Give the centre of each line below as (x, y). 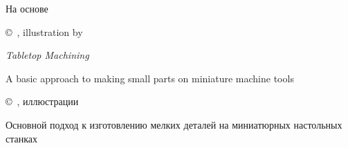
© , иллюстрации (42, 101)
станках (22, 138)
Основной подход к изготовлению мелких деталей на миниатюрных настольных (174, 124)
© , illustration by (44, 31)
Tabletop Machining (47, 55)
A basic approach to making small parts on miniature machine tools (150, 78)
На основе (27, 8)
